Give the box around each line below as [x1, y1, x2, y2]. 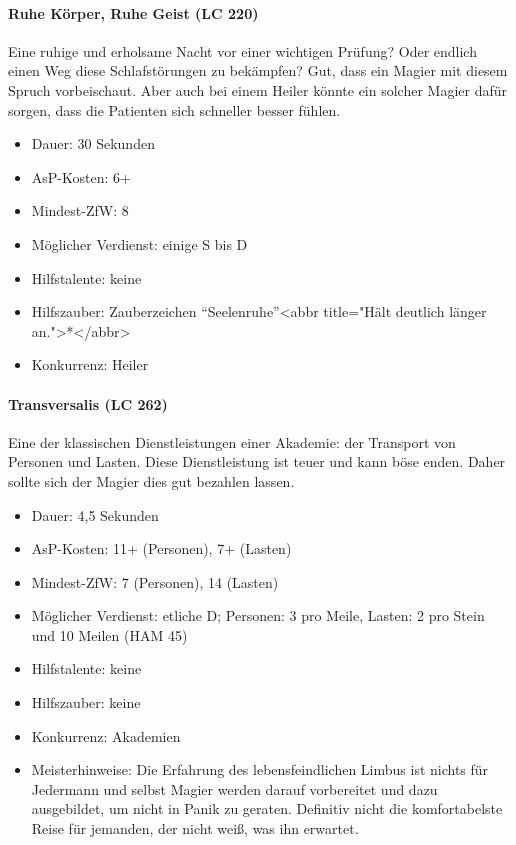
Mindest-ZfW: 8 [31, 200, 129, 221]
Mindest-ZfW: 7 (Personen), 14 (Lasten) [31, 571, 279, 592]
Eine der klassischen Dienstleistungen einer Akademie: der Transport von [8, 431, 456, 452]
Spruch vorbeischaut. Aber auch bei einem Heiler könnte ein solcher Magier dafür [8, 79, 507, 100]
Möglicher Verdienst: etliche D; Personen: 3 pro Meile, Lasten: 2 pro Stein [31, 605, 485, 626]
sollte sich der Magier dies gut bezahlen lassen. [8, 470, 295, 491]
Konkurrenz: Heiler [31, 354, 149, 375]
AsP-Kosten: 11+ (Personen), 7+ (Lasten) [31, 538, 292, 559]
